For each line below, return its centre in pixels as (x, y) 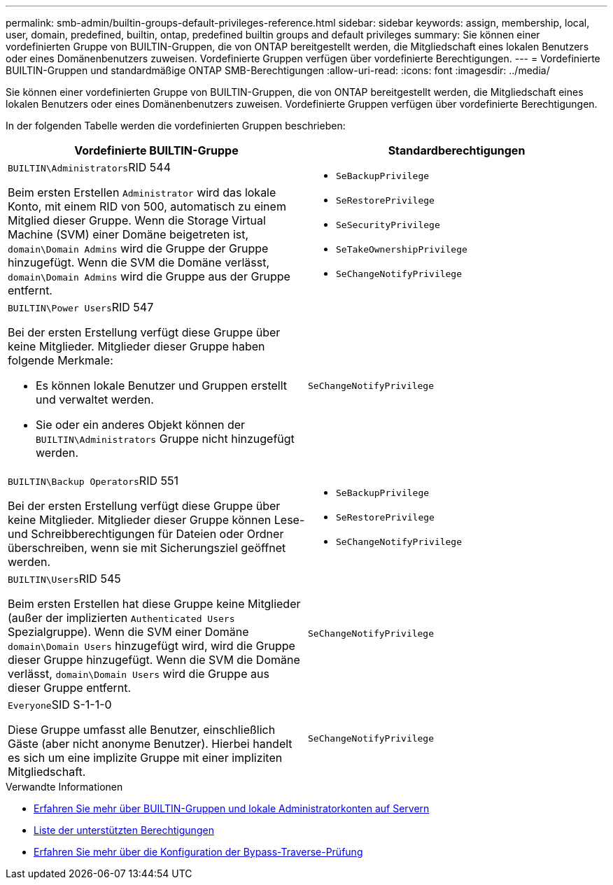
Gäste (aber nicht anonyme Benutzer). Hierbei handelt (150, 744)
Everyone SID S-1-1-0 (60, 705)
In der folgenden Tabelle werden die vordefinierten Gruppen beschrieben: (176, 126)
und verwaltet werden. (95, 399)
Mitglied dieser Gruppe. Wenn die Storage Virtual (137, 220)
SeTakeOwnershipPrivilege (402, 249)
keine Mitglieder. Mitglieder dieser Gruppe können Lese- (156, 520)
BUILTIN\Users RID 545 (64, 579)
